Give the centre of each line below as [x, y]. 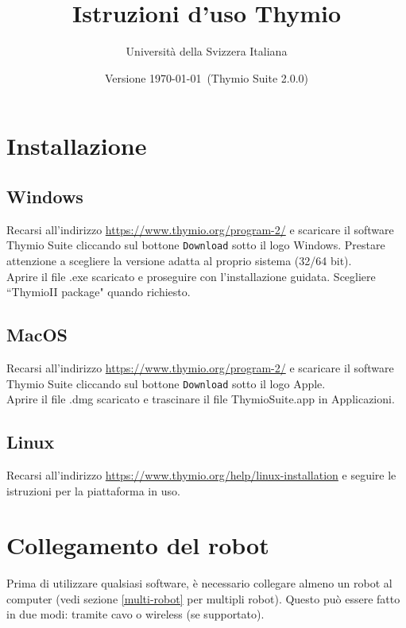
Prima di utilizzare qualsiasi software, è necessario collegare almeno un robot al [199, 583]
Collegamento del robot [138, 545]
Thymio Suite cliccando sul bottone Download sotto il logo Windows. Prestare [196, 245]
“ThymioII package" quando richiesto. [99, 292]
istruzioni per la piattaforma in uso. [93, 490]
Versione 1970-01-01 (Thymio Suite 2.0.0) [206, 77]
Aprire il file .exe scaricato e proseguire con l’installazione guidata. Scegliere [191, 276]
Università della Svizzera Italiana [207, 51]
